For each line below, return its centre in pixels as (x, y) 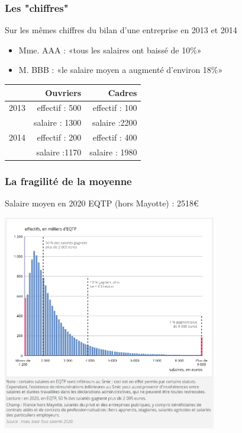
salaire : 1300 (58, 122)
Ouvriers (63, 92)
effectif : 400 (115, 137)
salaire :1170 (59, 152)
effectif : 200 (59, 137)
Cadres (122, 92)
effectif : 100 (115, 108)
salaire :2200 (114, 122)
